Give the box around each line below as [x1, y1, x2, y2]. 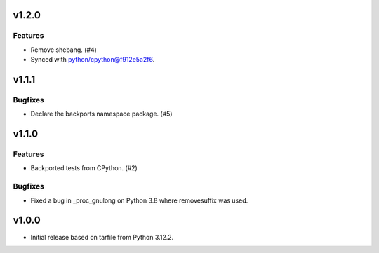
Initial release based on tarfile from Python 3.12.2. [30, 233, 174, 241]
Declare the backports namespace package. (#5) [30, 109, 173, 118]
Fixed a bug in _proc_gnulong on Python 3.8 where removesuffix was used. [30, 196, 248, 205]
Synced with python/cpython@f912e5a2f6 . [30, 55, 155, 64]
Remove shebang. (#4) [30, 46, 98, 54]
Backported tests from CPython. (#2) [30, 164, 138, 172]
